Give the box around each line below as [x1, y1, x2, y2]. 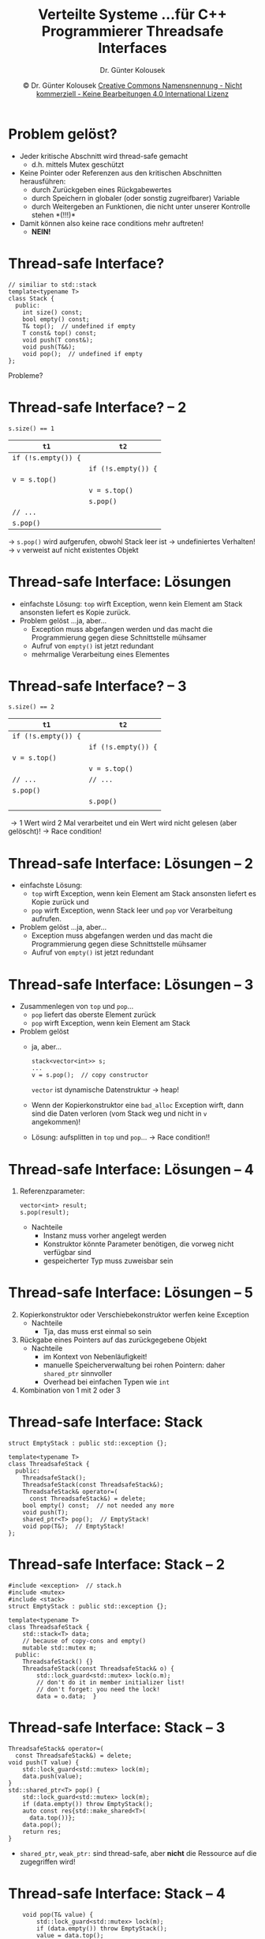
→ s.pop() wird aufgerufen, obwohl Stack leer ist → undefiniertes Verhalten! [8, 536, 256, 546]
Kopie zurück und [31, 898, 89, 907]
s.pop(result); [19, 1208, 70, 1217]
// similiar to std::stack [8, 281, 97, 289]
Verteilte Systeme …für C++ [38, 6, 227, 24]
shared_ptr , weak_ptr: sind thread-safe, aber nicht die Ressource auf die [19, 1849, 257, 1858]
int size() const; [22, 308, 83, 316]
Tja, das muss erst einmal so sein [43, 1327, 152, 1336]
